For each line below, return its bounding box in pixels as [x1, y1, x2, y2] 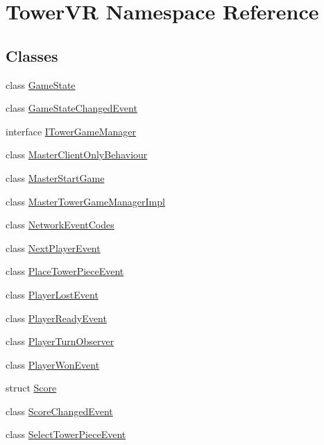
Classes [6, 44, 58, 66]
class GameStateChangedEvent [6, 101, 137, 115]
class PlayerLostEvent [6, 287, 99, 301]
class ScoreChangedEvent [6, 403, 113, 418]
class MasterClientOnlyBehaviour [6, 147, 148, 162]
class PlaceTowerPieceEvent [6, 264, 124, 278]
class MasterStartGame [6, 170, 105, 185]
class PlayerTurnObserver [6, 334, 114, 349]
